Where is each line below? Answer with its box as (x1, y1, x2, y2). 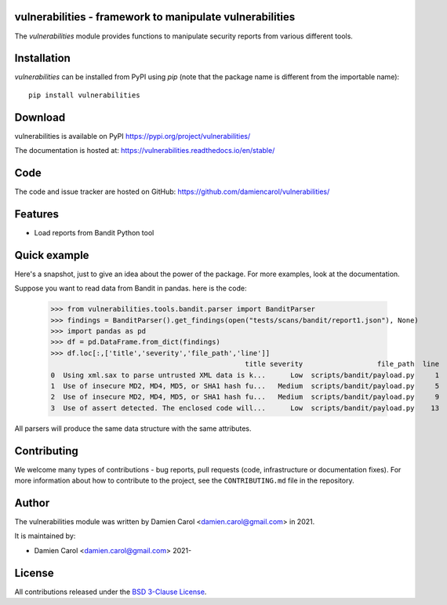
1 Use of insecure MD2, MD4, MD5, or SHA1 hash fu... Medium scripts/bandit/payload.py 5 (50, 381, 439, 390)
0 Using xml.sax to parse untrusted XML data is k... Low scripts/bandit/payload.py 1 (50, 370, 439, 380)
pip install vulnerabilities (28, 90, 140, 100)
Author (14, 496, 50, 509)
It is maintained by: (14, 531, 76, 541)
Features (14, 207, 59, 220)
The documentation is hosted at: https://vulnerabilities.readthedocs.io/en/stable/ (14, 146, 275, 155)
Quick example (14, 248, 89, 262)
